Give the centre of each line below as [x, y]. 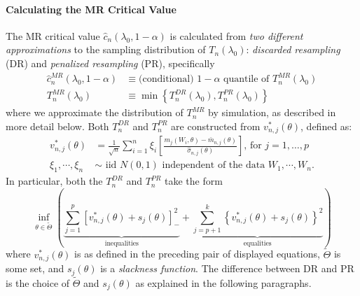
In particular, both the [54, 181]
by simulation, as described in [272, 112]
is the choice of [38, 282]
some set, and [35, 268]
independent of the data [214, 165]
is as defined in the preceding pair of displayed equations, [197, 254]
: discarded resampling [293, 49]
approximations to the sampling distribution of [106, 49]
